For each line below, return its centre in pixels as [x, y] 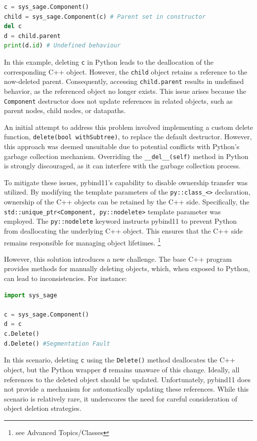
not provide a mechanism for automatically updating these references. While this [127, 389]
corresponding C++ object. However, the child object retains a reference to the [126, 71]
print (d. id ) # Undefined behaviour [63, 46]
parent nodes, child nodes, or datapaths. [65, 110]
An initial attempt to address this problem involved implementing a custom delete [128, 127]
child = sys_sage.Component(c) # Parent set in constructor [105, 17]
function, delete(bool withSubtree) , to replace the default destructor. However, [128, 137]
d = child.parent [32, 36]
